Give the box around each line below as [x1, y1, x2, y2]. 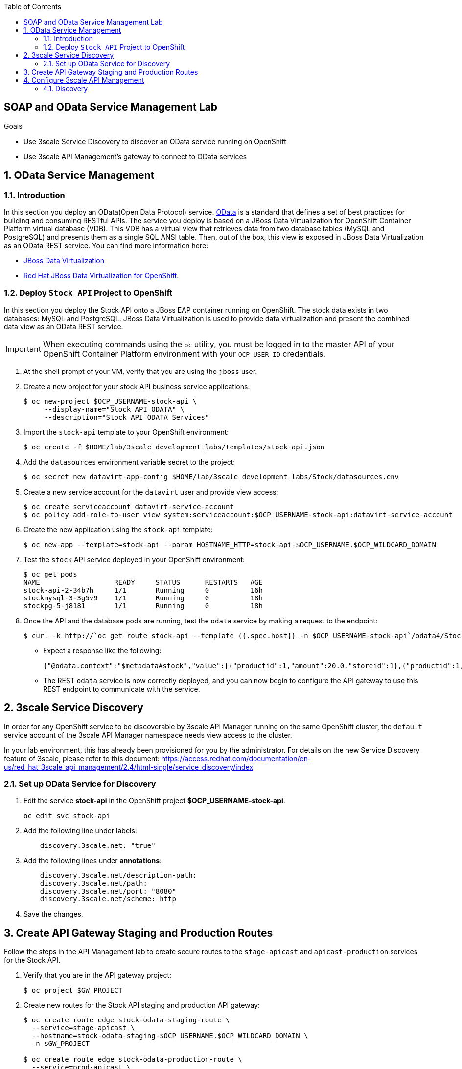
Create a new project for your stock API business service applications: [23, 382, 250, 391]
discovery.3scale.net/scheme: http [40, 895, 176, 903]
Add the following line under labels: [23, 826, 137, 835]
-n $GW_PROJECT [31, 1040, 90, 1048]
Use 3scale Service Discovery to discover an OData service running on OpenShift [23, 137, 286, 146]
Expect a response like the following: [43, 646, 162, 655]
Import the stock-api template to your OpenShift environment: [23, 427, 229, 436]
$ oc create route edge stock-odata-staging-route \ [23, 1016, 230, 1024]
